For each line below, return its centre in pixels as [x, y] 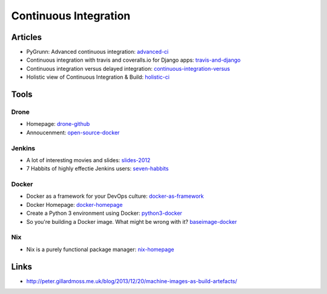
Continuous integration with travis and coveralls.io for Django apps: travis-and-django [134, 60]
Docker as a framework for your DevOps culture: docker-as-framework [115, 196]
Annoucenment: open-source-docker [73, 132]
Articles [27, 37]
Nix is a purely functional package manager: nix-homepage [100, 249]
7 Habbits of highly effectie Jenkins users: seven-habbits [97, 169]
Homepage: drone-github [58, 124]
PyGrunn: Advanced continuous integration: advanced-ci [97, 52]
